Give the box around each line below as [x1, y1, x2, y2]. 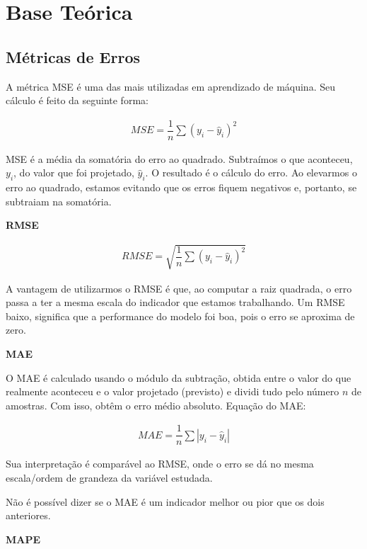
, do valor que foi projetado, [13, 165, 134, 180]
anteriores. [6, 508, 51, 523]
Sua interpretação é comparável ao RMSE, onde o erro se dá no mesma [6, 456, 314, 471]
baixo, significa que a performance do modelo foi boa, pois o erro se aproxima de [6, 308, 355, 323]
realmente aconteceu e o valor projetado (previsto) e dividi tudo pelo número [6, 384, 339, 399]
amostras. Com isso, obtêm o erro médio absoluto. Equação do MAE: [6, 397, 306, 412]
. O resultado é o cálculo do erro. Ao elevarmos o [145, 165, 357, 180]
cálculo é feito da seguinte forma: [6, 93, 148, 108]
